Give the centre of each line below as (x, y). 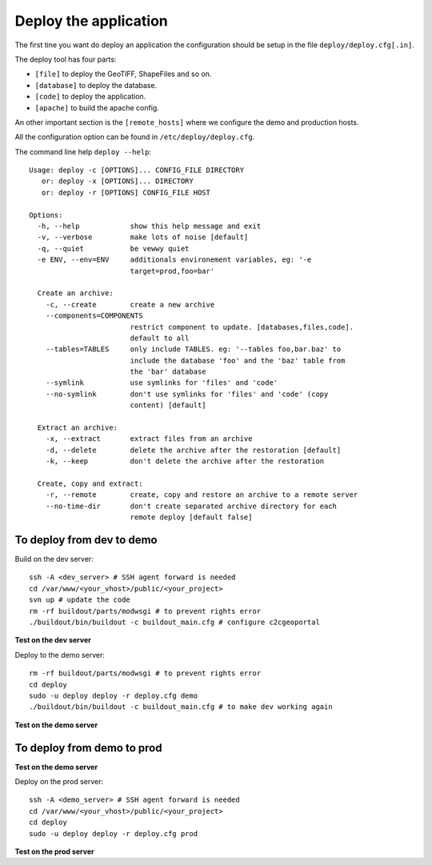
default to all (160, 338)
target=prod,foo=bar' (172, 271)
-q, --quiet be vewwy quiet (113, 248)
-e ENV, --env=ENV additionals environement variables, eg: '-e (174, 260)
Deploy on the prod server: (59, 782)
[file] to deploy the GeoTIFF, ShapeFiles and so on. (123, 74)
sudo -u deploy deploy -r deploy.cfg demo (114, 695)
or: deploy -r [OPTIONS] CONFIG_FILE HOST (126, 192)
